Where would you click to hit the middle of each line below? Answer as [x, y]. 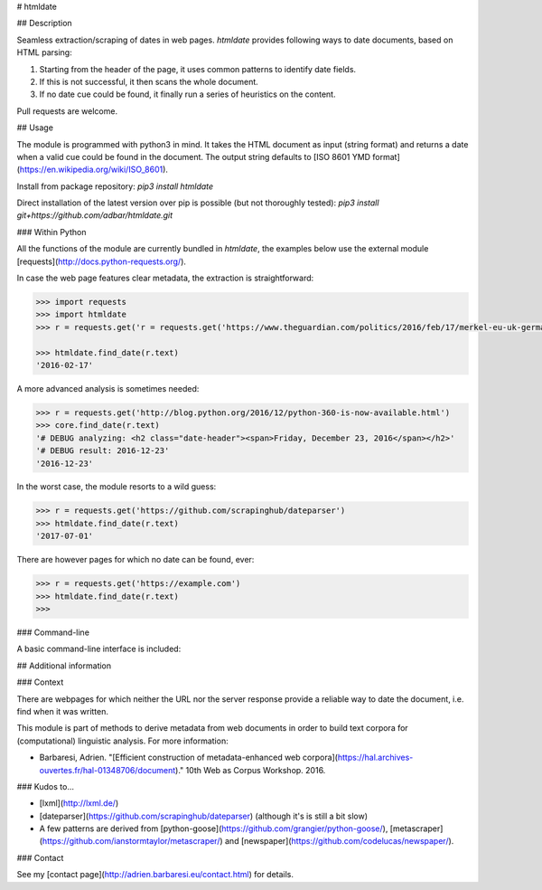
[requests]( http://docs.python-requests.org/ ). [102, 261]
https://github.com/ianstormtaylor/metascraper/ [131, 841]
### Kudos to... [45, 786]
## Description [44, 24]
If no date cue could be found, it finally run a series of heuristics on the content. [187, 94]
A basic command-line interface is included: [99, 649]
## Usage [35, 128]
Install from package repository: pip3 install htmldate [115, 186]
